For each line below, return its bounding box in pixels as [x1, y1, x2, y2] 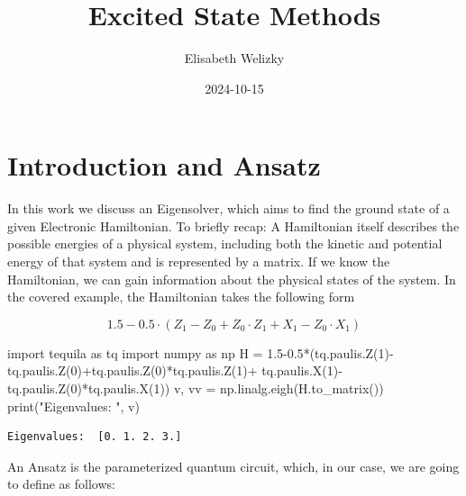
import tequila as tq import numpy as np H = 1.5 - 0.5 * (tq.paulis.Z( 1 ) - [7, 343, 394, 362]
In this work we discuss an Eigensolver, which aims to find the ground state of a [7, 199, 450, 218]
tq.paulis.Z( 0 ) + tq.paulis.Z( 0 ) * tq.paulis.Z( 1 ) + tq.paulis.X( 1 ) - [7, 361, 343, 380]
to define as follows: [7, 474, 115, 493]
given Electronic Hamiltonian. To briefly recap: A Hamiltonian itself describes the [7, 216, 460, 235]
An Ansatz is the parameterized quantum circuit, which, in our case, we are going [7, 456, 460, 475]
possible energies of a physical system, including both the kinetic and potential [7, 234, 443, 253]
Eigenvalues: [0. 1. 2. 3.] [7, 430, 182, 444]
